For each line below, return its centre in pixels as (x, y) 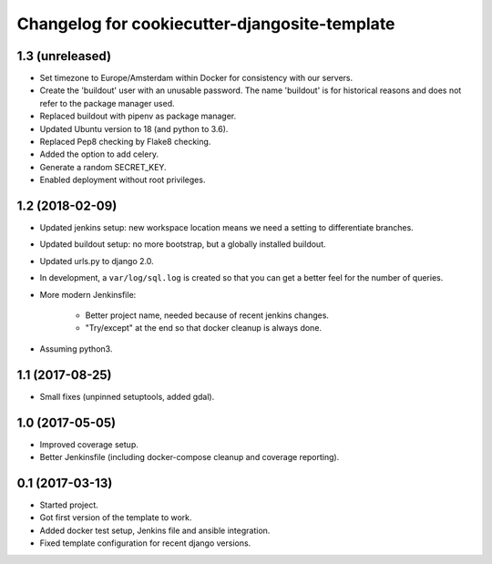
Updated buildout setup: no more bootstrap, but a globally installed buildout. (183, 244)
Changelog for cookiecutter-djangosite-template (206, 24)
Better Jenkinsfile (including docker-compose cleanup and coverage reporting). (190, 457)
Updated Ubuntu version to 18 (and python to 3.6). (134, 128)
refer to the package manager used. (107, 103)
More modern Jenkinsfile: (88, 294)
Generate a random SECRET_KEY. (103, 167)
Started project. (69, 505)
